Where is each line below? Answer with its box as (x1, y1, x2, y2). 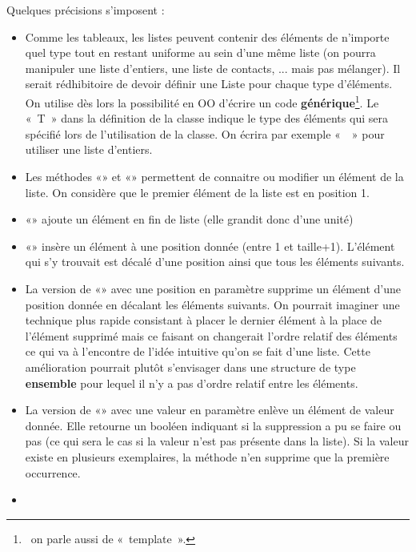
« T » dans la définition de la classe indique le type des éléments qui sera (25, 110, 388, 127)
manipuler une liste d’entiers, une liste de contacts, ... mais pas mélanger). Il (25, 59, 401, 76)
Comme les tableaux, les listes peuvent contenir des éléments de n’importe (25, 28, 390, 45)
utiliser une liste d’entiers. (25, 141, 153, 158)
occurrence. (25, 464, 81, 481)
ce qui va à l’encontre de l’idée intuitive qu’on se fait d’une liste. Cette (25, 343, 370, 360)
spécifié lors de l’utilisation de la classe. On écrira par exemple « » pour (25, 125, 385, 142)
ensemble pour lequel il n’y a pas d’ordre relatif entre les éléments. (25, 374, 358, 391)
